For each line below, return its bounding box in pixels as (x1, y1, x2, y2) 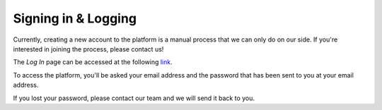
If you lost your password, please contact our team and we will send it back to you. (13, 94, 255, 102)
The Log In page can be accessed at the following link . (13, 58, 173, 66)
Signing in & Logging (13, 11, 137, 26)
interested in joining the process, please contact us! (13, 44, 164, 53)
